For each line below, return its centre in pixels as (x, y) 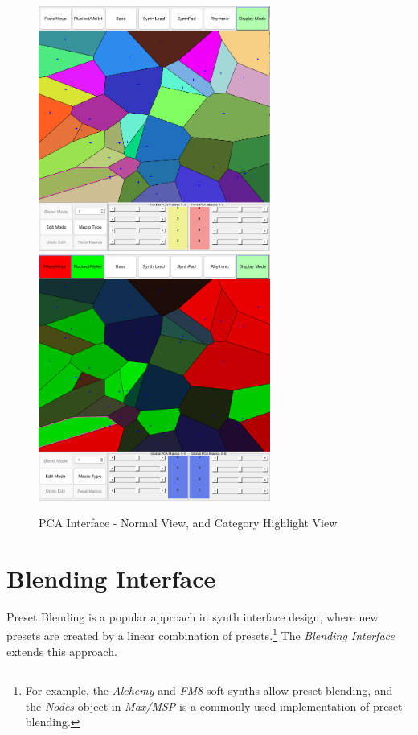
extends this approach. (62, 651)
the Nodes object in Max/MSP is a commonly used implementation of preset (214, 706)
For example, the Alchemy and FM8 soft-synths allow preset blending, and (209, 690)
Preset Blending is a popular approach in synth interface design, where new (193, 616)
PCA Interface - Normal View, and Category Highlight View (188, 523)
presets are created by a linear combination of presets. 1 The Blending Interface (201, 634)
